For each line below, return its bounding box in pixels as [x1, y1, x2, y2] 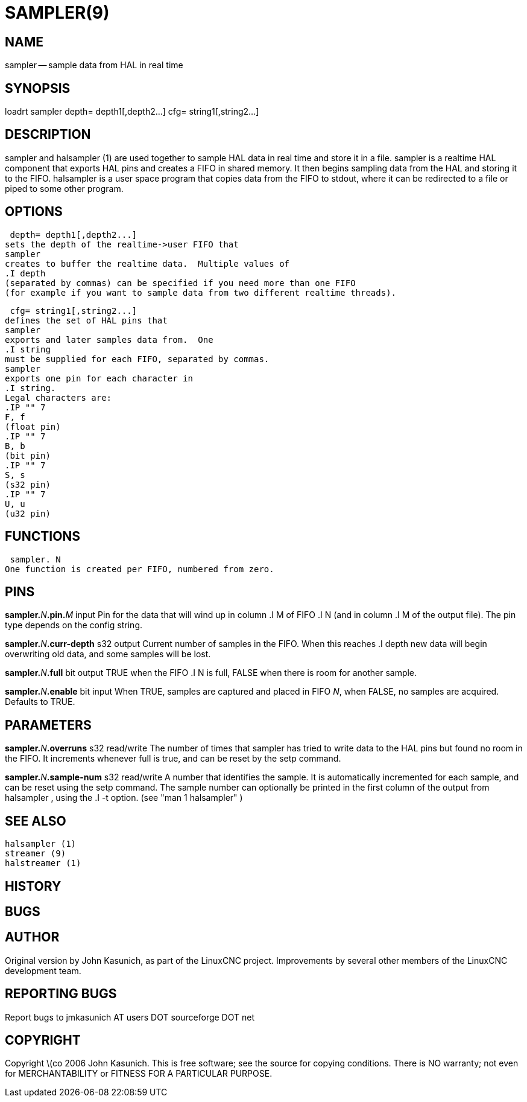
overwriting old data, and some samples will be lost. [5, 649, 211, 660]
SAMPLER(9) [5, 2, 110, 23]
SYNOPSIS [5, 80, 71, 96]
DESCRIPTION [5, 127, 91, 142]
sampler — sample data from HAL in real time [5, 60, 183, 71]
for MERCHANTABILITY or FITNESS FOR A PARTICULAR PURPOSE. [5, 1068, 273, 1079]
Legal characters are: [5, 392, 112, 403]
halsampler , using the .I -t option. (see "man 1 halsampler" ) [5, 792, 243, 803]
